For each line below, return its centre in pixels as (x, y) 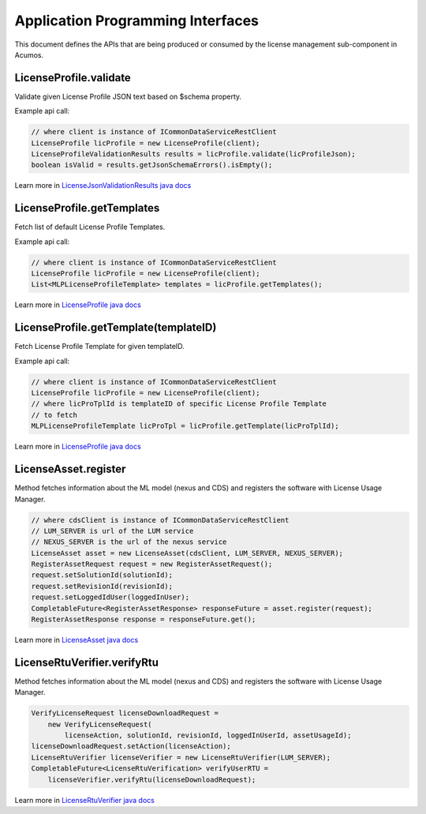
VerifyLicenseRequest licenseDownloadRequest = (125, 713)
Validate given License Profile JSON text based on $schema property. (128, 96)
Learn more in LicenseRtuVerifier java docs (85, 800)
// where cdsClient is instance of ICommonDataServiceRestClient (160, 520)
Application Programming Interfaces (137, 21)
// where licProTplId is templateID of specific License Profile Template (179, 404)
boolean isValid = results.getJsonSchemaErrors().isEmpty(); (152, 165)
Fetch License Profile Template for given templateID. (99, 347)
